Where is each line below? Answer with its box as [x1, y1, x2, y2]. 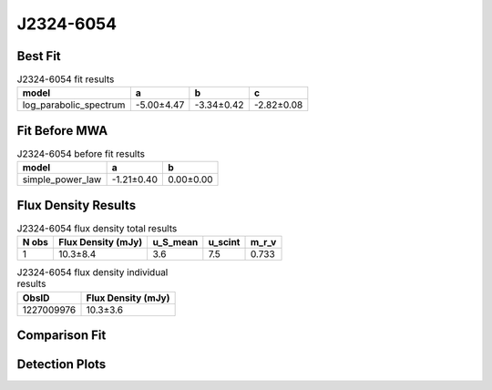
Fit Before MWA [16, 123, 108, 139]
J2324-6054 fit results [16, 73, 115, 86]
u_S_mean [152, 236, 199, 249]
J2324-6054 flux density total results [16, 222, 178, 235]
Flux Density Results [16, 197, 137, 213]
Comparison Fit [16, 328, 107, 344]
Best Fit [16, 48, 61, 64]
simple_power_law [22, 173, 102, 186]
